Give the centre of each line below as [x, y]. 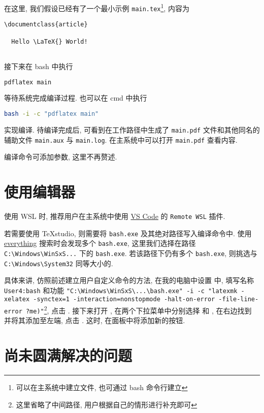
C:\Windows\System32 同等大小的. [59, 263]
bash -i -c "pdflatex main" [52, 114]
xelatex [17, 299]
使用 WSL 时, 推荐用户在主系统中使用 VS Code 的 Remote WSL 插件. [115, 216]
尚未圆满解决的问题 [68, 355]
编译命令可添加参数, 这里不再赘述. [61, 157]
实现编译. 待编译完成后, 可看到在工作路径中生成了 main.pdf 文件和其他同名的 [132, 129]
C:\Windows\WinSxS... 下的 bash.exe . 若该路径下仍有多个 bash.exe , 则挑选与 [131, 253]
